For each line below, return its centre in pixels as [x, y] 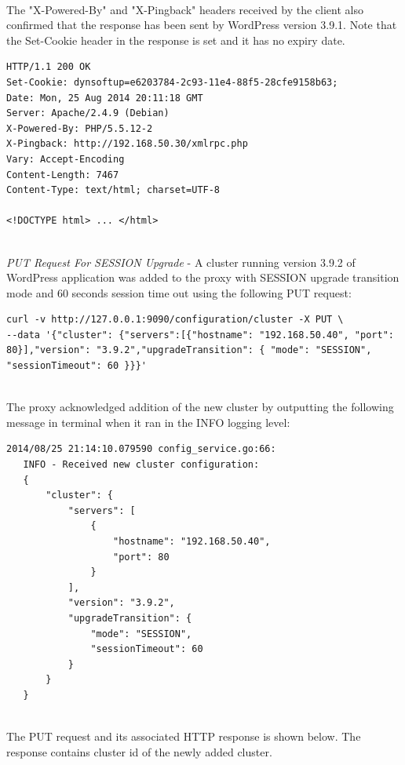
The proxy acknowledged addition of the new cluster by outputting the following [200, 407]
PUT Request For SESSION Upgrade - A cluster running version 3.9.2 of [181, 262]
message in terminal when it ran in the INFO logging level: [148, 422]
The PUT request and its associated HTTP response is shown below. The [184, 736]
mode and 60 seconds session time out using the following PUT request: [179, 292]
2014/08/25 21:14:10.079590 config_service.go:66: [141, 449]
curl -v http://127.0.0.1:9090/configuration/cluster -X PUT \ [175, 320]
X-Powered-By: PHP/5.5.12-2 [80, 128]
